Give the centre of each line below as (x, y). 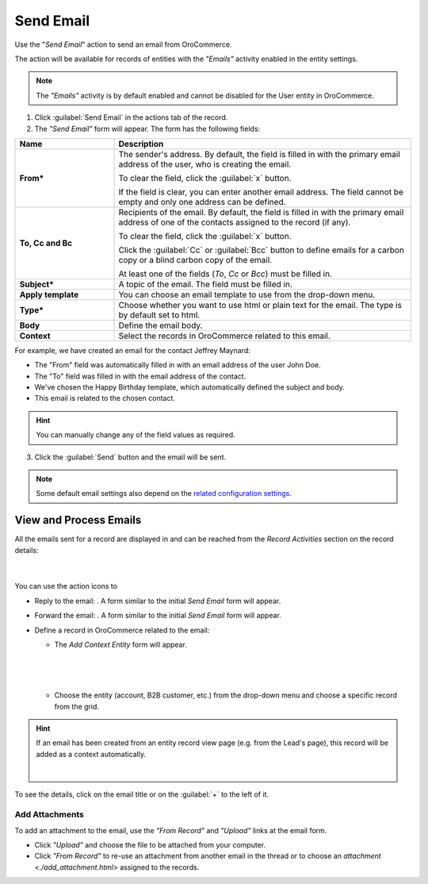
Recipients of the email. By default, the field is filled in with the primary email (261, 212)
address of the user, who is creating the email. (205, 164)
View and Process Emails (78, 520)
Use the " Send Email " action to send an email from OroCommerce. (123, 44)
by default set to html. (159, 315)
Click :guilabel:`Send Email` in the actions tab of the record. (131, 117)
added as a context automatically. (91, 754)
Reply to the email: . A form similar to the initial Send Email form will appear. (158, 601)
